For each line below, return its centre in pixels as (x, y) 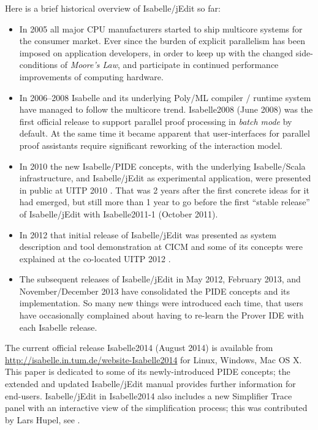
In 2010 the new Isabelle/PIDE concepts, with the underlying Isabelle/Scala (162, 166)
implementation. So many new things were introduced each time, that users (161, 303)
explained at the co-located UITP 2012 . (95, 258)
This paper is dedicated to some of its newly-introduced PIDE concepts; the (148, 372)
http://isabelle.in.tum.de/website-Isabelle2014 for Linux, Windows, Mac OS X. (153, 359)
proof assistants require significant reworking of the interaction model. (151, 145)
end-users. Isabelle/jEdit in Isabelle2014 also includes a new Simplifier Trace (149, 395)
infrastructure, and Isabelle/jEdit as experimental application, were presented (165, 178)
